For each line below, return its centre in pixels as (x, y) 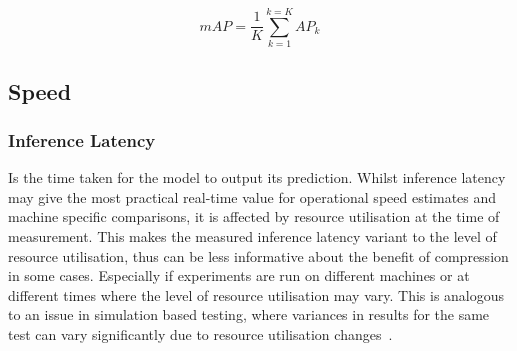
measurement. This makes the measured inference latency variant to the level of (252, 235)
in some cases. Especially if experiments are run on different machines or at (239, 275)
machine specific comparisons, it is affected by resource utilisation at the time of (254, 216)
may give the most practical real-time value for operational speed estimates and (252, 196)
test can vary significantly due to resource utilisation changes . (200, 333)
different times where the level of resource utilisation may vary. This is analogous (256, 294)
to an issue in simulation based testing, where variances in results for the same (249, 314)
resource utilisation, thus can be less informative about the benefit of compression (258, 255)
